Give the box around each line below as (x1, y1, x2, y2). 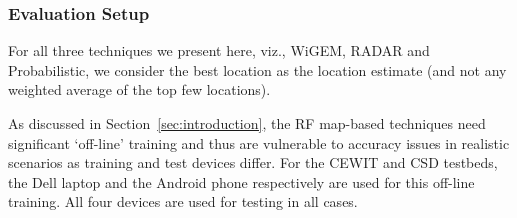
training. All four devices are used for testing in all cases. (8, 191, 358, 212)
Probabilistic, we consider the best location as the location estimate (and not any (8, 59, 507, 80)
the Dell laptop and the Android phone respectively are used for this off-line (8, 171, 475, 192)
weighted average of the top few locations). (8, 79, 271, 100)
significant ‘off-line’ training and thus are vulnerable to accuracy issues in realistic (8, 132, 510, 153)
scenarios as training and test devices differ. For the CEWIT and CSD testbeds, (8, 152, 498, 173)
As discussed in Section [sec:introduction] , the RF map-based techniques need (8, 113, 486, 133)
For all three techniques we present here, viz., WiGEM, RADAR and (8, 40, 430, 61)
